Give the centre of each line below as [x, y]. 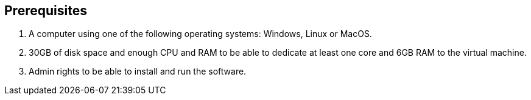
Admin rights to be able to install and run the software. [138, 72]
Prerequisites [46, 11]
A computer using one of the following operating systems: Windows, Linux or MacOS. [200, 34]
